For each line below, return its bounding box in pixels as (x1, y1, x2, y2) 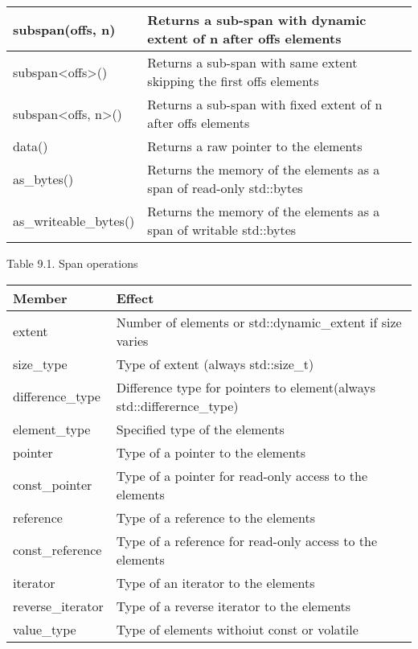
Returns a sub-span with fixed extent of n (147, 95, 383, 113)
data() (13, 137, 48, 155)
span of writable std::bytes (147, 220, 297, 239)
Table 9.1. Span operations (6, 255, 138, 271)
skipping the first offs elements (147, 72, 319, 90)
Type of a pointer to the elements (116, 442, 305, 462)
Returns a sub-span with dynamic (147, 10, 367, 29)
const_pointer (13, 475, 92, 495)
